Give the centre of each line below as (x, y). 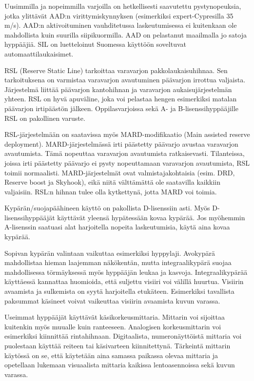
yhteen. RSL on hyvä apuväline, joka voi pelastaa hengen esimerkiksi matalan (121, 99)
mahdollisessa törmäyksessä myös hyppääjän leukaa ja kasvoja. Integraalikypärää (126, 272)
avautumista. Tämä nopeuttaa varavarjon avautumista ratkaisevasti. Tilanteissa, (125, 153)
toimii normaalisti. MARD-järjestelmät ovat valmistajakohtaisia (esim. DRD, (120, 172)
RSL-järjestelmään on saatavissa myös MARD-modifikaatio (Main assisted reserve (127, 134)
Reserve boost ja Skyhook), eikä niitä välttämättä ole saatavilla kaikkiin (113, 182)
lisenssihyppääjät (30, 217)
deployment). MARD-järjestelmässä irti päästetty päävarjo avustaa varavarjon (121, 143)
